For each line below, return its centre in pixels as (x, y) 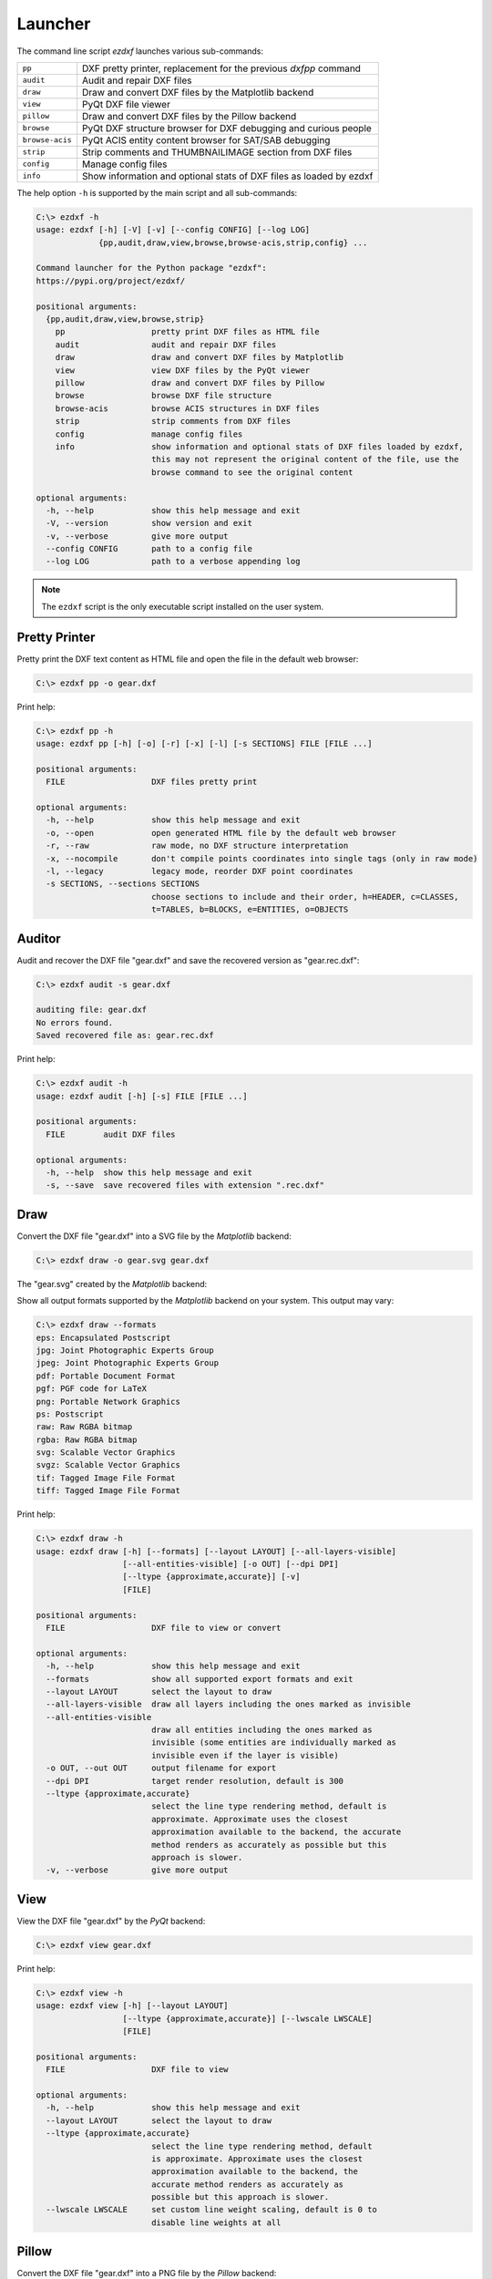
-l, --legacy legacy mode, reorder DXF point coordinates (200, 871)
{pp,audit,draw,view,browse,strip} (125, 320)
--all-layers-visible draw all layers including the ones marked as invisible (229, 1704)
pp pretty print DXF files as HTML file (187, 332)
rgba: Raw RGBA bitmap (87, 1439)
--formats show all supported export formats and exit (200, 1679)
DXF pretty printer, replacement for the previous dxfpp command (222, 68)
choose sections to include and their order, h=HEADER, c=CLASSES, (305, 897)
